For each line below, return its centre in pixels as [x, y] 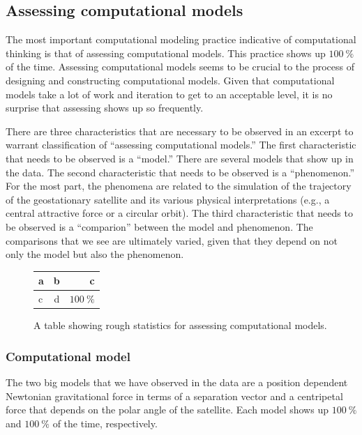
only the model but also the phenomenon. [95, 254]
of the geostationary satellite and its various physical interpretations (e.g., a [168, 199]
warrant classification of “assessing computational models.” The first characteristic [181, 145]
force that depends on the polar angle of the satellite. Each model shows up [167, 410]
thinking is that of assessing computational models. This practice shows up [166, 53]
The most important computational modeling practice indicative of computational [181, 39]
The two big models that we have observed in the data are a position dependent [177, 382]
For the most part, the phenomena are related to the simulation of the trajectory [179, 186]
